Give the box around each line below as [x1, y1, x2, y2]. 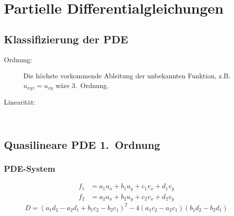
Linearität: [4, 97, 36, 107]
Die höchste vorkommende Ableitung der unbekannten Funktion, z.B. [23, 71, 231, 81]
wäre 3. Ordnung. [55, 80, 109, 90]
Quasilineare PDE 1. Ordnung [4, 137, 161, 152]
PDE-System [4, 162, 55, 175]
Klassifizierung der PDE [4, 31, 128, 46]
